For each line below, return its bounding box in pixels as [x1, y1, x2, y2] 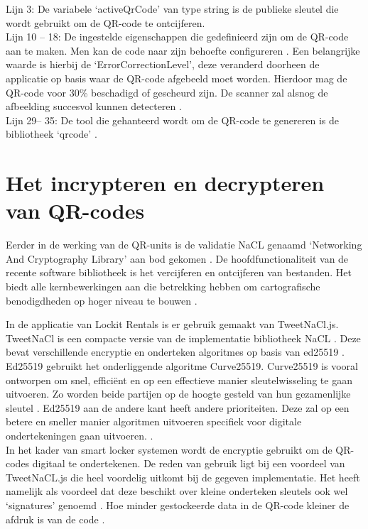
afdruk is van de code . [6, 511, 105, 526]
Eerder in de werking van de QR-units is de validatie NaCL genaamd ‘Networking [6, 237, 362, 252]
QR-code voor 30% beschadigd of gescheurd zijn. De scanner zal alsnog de [6, 84, 328, 99]
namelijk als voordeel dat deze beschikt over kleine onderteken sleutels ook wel [6, 484, 348, 498]
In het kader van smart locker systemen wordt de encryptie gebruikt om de [6, 442, 332, 457]
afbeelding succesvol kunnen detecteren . [6, 99, 182, 114]
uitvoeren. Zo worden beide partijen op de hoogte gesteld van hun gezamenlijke [6, 386, 351, 401]
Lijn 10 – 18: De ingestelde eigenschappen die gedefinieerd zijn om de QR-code [6, 29, 349, 44]
